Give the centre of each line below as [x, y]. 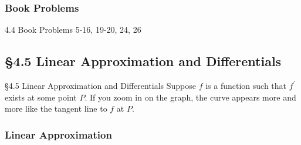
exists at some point [41, 97]
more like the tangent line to [56, 108]
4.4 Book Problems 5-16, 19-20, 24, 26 [73, 30]
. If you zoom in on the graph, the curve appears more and [190, 97]
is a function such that [246, 86]
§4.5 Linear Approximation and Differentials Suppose [100, 86]
